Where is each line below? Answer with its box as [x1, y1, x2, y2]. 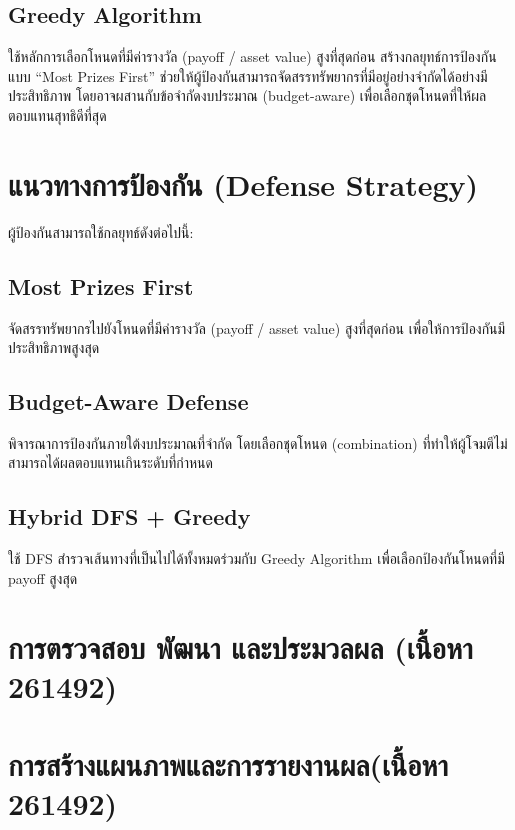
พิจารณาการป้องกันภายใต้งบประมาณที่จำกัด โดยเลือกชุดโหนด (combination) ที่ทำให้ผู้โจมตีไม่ [8, 432, 508, 453]
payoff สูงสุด [8, 567, 78, 588]
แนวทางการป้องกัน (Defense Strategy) [8, 163, 479, 204]
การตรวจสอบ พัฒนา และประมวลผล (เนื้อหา [8, 626, 473, 667]
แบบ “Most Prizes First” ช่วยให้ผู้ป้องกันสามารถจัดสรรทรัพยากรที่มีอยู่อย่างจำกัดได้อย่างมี [8, 65, 488, 86]
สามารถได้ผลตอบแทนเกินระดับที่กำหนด [8, 452, 213, 473]
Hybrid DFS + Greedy [8, 501, 251, 532]
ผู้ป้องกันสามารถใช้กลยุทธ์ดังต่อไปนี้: [8, 221, 194, 242]
